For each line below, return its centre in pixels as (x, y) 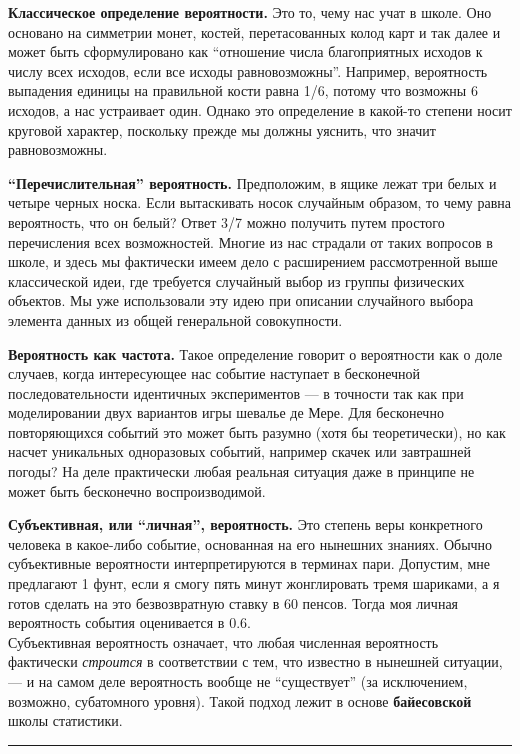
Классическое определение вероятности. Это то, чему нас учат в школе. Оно (250, 12)
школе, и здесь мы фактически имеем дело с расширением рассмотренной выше (253, 261)
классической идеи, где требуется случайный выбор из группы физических (236, 280)
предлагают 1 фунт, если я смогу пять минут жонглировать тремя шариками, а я (254, 583)
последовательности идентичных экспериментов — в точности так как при (236, 392)
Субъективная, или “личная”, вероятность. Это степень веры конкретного (245, 524)
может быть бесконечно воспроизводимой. (137, 490)
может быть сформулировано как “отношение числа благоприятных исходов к (245, 51)
